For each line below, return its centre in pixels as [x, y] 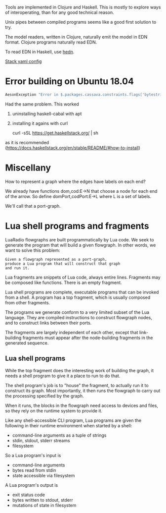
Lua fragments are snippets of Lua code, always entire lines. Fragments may [83, 277]
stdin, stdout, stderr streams [41, 440]
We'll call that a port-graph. [33, 206]
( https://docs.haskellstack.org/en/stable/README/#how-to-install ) [73, 148]
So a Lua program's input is [33, 455]
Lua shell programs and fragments [77, 226]
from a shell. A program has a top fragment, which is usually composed [78, 297]
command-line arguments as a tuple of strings [59, 435]
